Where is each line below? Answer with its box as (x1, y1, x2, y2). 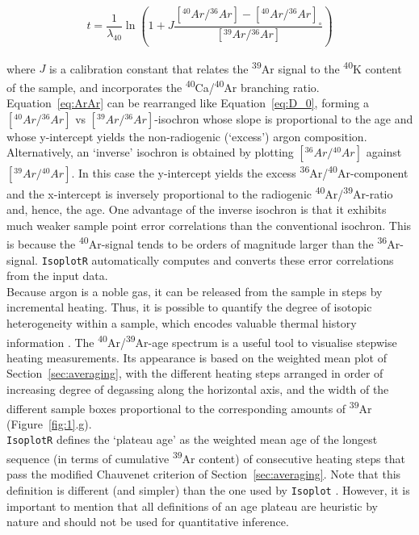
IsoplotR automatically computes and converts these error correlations (41, 251, 394, 268)
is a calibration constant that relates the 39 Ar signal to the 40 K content (48, 57, 402, 77)
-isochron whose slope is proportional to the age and (154, 110, 413, 127)
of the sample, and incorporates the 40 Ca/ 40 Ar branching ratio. (6, 76, 320, 95)
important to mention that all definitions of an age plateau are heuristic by (6, 497, 378, 514)
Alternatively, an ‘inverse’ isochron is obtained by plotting (6, 144, 294, 161)
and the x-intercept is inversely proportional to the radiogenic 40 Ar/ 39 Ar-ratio (6, 182, 393, 202)
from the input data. (6, 267, 108, 284)
